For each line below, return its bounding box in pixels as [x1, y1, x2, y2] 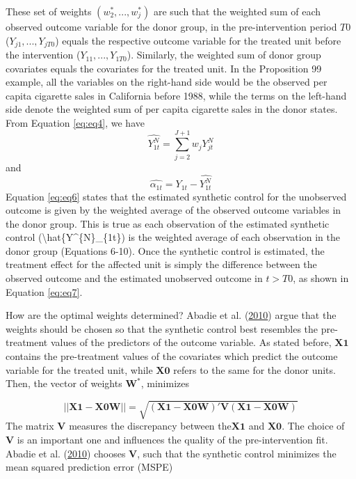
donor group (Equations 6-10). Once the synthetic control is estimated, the [6, 243, 325, 258]
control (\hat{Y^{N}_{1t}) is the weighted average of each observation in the [6, 230, 340, 244]
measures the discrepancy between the [69, 418, 232, 433]
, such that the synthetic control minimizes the [137, 446, 337, 460]
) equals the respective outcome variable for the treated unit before [55, 33, 341, 47]
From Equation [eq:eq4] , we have [6, 116, 145, 130]
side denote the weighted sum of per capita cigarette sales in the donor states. [6, 102, 338, 116]
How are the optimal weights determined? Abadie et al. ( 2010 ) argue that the [6, 308, 337, 322]
